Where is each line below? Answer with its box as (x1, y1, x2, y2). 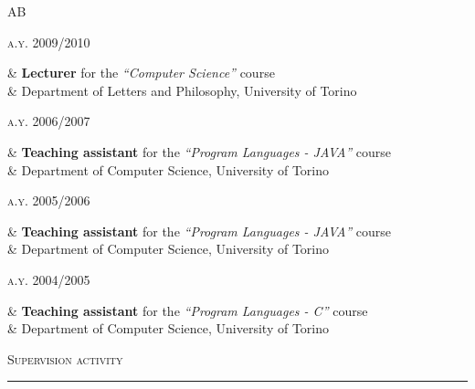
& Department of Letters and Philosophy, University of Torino (7, 80, 357, 100)
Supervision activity (7, 349, 123, 368)
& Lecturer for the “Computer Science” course (7, 63, 275, 82)
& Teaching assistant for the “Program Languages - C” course (7, 300, 368, 320)
